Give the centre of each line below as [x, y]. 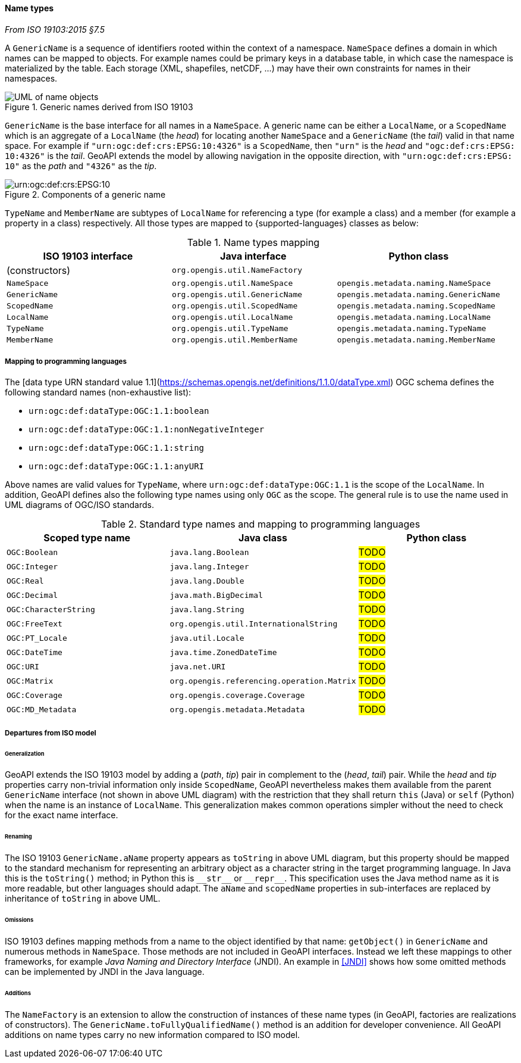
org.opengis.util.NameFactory [237, 270]
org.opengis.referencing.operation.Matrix [263, 681]
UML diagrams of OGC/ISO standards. [80, 505]
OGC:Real [25, 581]
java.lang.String [207, 609]
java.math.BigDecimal [216, 595]
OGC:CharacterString [51, 609]
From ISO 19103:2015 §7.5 [55, 29]
